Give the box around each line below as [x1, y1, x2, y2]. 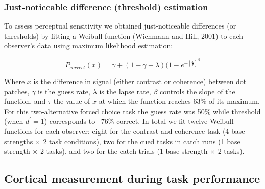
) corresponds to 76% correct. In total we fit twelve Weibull [44, 116, 234, 126]
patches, [4, 86, 30, 96]
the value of [53, 96, 90, 106]
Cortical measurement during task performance [4, 171, 260, 186]
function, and [4, 96, 46, 106]
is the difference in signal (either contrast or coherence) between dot [33, 76, 247, 87]
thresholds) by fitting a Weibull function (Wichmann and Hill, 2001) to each [4, 30, 244, 41]
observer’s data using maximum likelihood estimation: [4, 40, 173, 51]
